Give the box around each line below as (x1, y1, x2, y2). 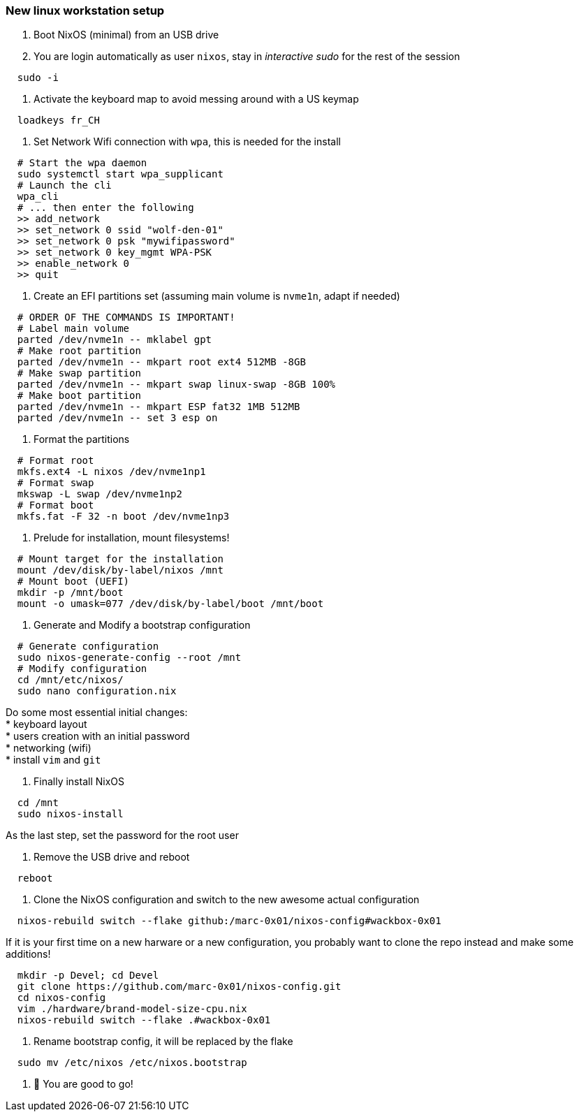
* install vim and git (6, 754, 101, 766)
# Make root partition (17, 345, 141, 357)
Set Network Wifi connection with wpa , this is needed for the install (34, 136, 341, 148)
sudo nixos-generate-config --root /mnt (17, 652, 242, 664)
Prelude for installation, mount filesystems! (34, 532, 230, 544)
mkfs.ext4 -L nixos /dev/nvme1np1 (17, 466, 206, 478)
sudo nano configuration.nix (17, 685, 177, 697)
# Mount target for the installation (17, 553, 223, 565)
